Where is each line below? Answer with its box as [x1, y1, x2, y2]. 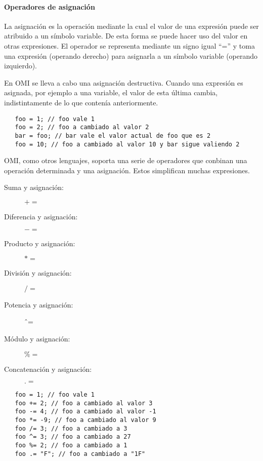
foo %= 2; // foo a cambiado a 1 [15, 442, 127, 449]
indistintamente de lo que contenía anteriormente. [4, 97, 158, 107]
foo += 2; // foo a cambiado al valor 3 [15, 399, 153, 407]
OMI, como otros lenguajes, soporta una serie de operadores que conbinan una [4, 155, 247, 166]
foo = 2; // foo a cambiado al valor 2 [15, 124, 149, 131]
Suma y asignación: [4, 182, 64, 193]
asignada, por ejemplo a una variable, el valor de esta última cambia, [4, 87, 218, 98]
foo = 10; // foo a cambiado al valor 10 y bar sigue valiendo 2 [15, 140, 240, 148]
